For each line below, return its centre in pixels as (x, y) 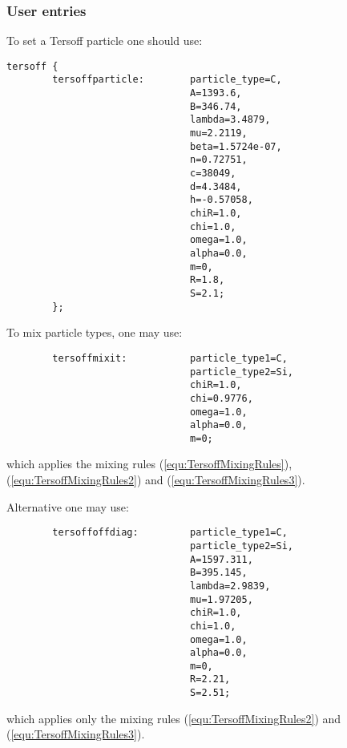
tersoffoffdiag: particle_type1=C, (170, 533)
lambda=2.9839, (230, 586)
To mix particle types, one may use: (95, 332)
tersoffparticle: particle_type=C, (167, 80)
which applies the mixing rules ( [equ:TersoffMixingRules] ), (149, 464)
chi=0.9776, (222, 398)
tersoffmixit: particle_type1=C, (170, 358)
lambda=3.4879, (230, 120)
